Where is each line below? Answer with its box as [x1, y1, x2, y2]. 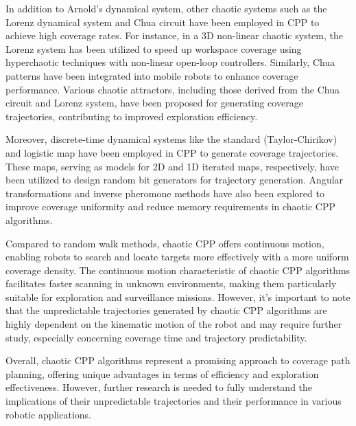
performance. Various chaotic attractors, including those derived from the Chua [5, 82, 340, 96]
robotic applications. [5, 407, 91, 421]
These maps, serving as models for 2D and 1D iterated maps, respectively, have [5, 159, 339, 173]
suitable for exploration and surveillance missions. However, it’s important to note [5, 289, 351, 304]
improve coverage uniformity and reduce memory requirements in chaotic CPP [5, 199, 335, 214]
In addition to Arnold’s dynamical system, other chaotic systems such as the [5, 1, 327, 15]
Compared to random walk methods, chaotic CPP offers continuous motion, [5, 236, 324, 250]
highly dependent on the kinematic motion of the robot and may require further [5, 317, 342, 331]
